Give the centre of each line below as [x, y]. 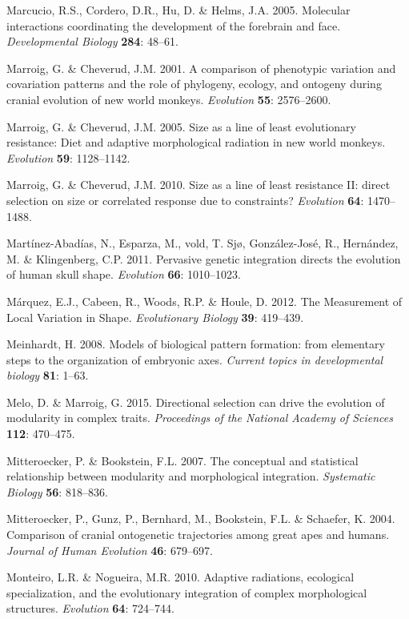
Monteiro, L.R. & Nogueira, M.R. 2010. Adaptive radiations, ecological [180, 577]
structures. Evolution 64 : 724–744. [90, 608]
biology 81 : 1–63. [48, 375]
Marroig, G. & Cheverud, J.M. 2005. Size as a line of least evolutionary [181, 126]
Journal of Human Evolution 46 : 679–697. [110, 550]
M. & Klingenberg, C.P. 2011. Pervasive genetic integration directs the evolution [204, 258]
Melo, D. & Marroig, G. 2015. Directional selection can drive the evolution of [196, 402]
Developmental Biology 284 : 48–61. [92, 41]
